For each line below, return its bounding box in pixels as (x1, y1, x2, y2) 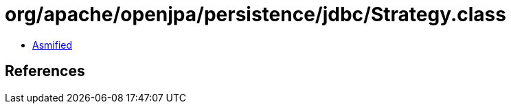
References (5, 62, 85, 80)
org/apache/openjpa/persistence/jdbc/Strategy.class (5, 3, 506, 26)
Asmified (32, 38, 73, 51)
